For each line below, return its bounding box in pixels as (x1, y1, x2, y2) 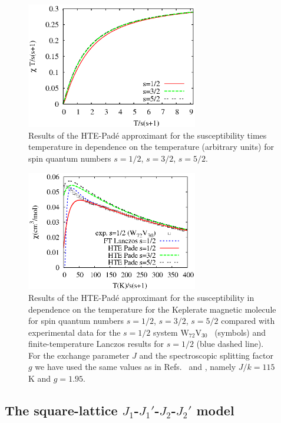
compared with (221, 314, 275, 327)
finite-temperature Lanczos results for (28, 337, 164, 350)
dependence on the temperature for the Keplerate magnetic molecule (28, 303, 276, 315)
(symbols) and (214, 326, 266, 338)
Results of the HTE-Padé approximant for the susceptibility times (28, 129, 267, 141)
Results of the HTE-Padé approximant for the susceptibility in (28, 291, 254, 303)
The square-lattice (5, 401, 118, 419)
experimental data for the (28, 326, 121, 338)
